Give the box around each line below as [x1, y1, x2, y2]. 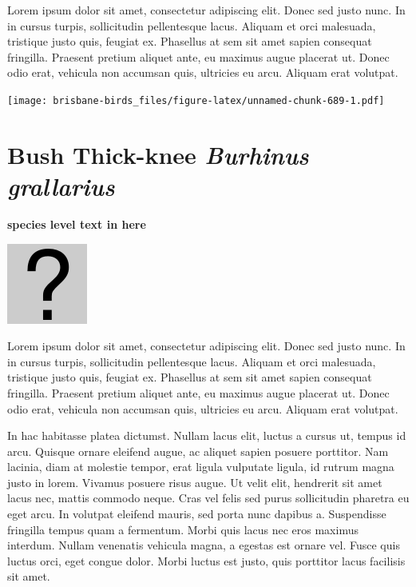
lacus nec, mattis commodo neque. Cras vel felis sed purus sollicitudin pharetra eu [7, 489, 410, 506]
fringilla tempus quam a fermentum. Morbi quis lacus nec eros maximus [7, 521, 359, 537]
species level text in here [7, 215, 146, 232]
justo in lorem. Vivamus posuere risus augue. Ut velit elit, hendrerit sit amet [7, 473, 382, 490]
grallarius [7, 170, 115, 202]
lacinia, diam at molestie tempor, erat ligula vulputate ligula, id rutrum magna [7, 458, 394, 475]
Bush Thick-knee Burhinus [7, 138, 309, 171]
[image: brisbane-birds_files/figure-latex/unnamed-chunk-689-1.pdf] [7, 94, 385, 106]
